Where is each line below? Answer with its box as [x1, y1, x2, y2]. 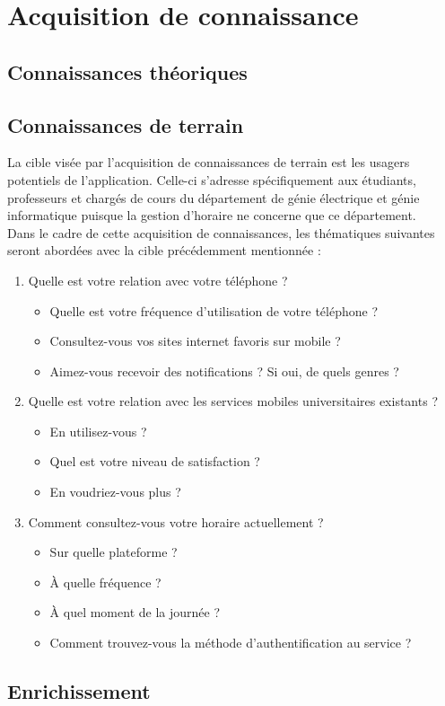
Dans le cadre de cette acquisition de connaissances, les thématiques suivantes [7, 223, 435, 242]
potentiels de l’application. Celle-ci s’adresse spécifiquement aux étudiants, [7, 170, 416, 189]
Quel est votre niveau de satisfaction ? [49, 452, 260, 471]
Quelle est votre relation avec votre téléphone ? [28, 270, 288, 289]
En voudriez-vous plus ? [49, 482, 181, 501]
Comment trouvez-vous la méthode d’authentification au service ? [49, 633, 412, 652]
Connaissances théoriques [7, 57, 248, 85]
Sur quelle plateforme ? [49, 543, 178, 561]
